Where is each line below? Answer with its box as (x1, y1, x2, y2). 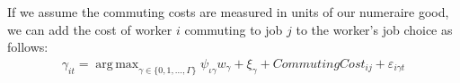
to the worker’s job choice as (296, 20, 453, 38)
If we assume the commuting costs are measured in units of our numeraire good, (7, 3, 449, 21)
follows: (7, 37, 49, 56)
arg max (95, 57, 139, 71)
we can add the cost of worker (7, 20, 172, 38)
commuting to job (184, 20, 283, 38)
